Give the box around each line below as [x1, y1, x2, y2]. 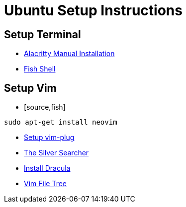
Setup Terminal [4, 28, 81, 41]
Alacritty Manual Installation [24, 49, 115, 58]
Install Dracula [24, 164, 71, 173]
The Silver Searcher [24, 148, 89, 157]
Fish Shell [24, 65, 56, 73]
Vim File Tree [24, 179, 67, 188]
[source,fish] [24, 103, 66, 112]
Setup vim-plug [24, 133, 75, 142]
